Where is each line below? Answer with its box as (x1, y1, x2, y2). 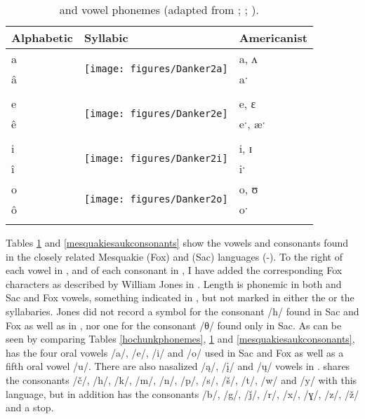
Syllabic (84, 29, 128, 46)
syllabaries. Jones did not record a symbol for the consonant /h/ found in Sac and (6, 303, 359, 318)
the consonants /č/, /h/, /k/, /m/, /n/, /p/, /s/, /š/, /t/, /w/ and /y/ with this (6, 372, 357, 387)
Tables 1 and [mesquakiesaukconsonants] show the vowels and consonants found (6, 235, 348, 249)
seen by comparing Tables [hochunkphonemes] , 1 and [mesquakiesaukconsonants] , (6, 331, 355, 346)
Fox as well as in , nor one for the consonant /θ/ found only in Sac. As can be (6, 317, 342, 332)
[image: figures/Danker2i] (84, 153, 228, 164)
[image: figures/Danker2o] (84, 193, 228, 205)
